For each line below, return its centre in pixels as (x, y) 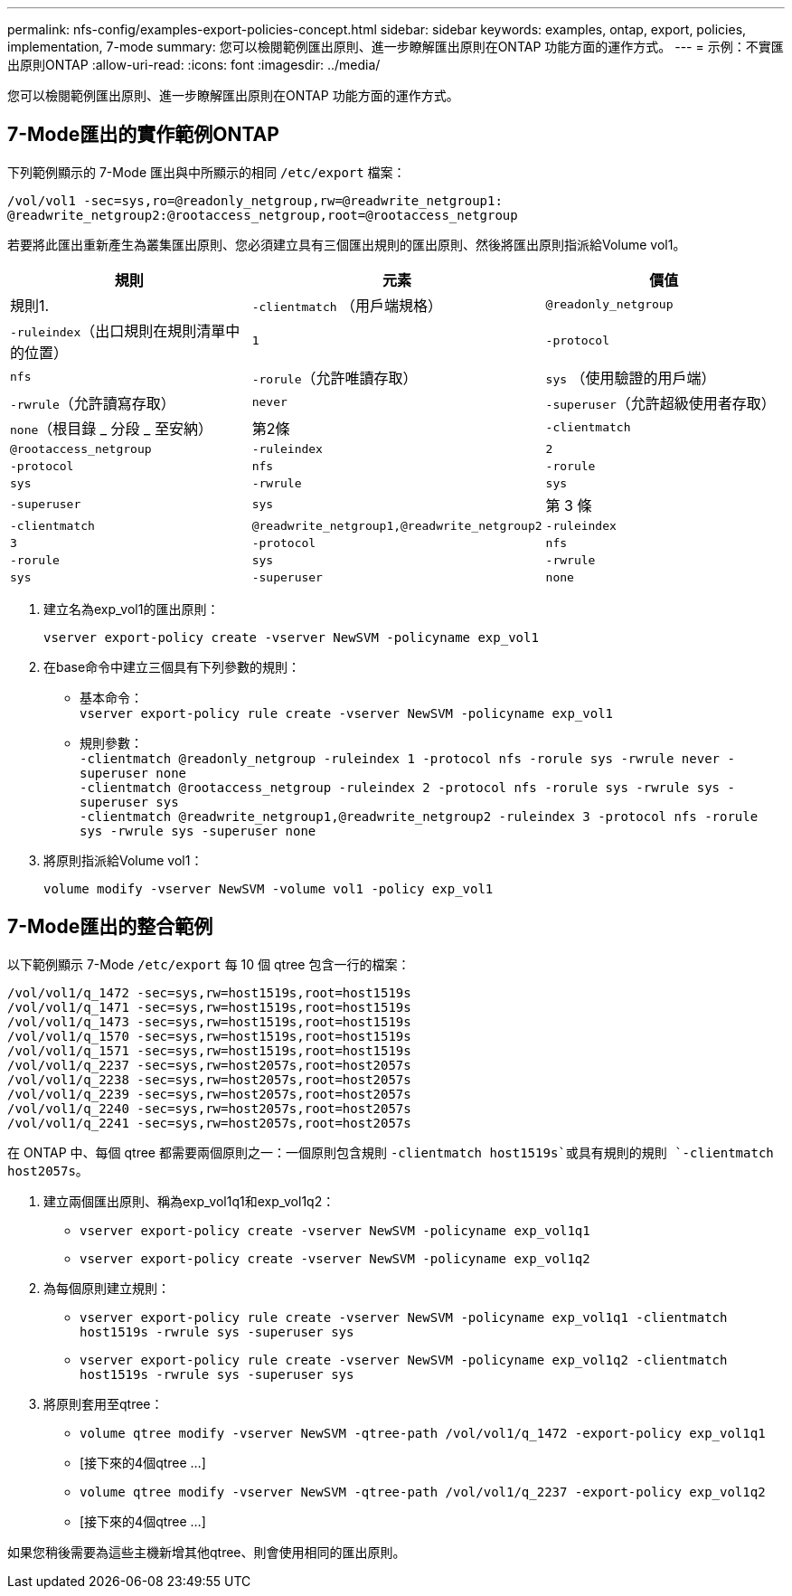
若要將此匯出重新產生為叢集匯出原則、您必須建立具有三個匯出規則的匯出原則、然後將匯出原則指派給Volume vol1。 (347, 244)
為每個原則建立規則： (107, 1288)
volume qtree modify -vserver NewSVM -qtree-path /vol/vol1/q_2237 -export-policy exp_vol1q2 (423, 1492)
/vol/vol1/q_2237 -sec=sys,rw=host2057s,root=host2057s (209, 1065)
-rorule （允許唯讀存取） (335, 378)
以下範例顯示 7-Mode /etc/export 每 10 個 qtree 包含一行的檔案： (209, 964)
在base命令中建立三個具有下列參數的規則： (172, 666)
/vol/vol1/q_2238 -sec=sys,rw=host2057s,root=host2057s (209, 1079)
